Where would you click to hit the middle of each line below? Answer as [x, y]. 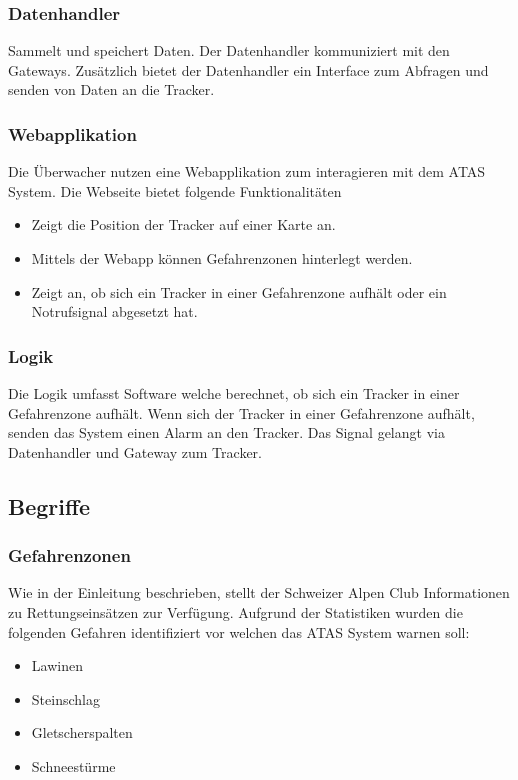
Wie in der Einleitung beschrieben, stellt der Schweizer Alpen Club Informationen [259, 592]
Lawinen [57, 665]
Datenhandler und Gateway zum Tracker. [135, 451]
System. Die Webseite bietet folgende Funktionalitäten [175, 190]
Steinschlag [65, 698]
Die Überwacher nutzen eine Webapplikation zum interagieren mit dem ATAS [247, 171]
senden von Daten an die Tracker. [111, 89]
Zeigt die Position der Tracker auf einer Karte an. [183, 224]
